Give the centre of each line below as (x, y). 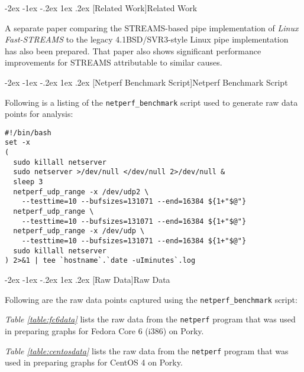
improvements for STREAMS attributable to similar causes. (114, 62)
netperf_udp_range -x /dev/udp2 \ (81, 192)
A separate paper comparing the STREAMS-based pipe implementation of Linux (152, 27)
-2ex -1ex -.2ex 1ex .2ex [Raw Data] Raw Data (88, 279)
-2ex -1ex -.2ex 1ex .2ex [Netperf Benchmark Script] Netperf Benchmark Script (146, 82)
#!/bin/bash (28, 133)
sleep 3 (28, 182)
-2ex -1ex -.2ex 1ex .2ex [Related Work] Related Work (101, 8)
